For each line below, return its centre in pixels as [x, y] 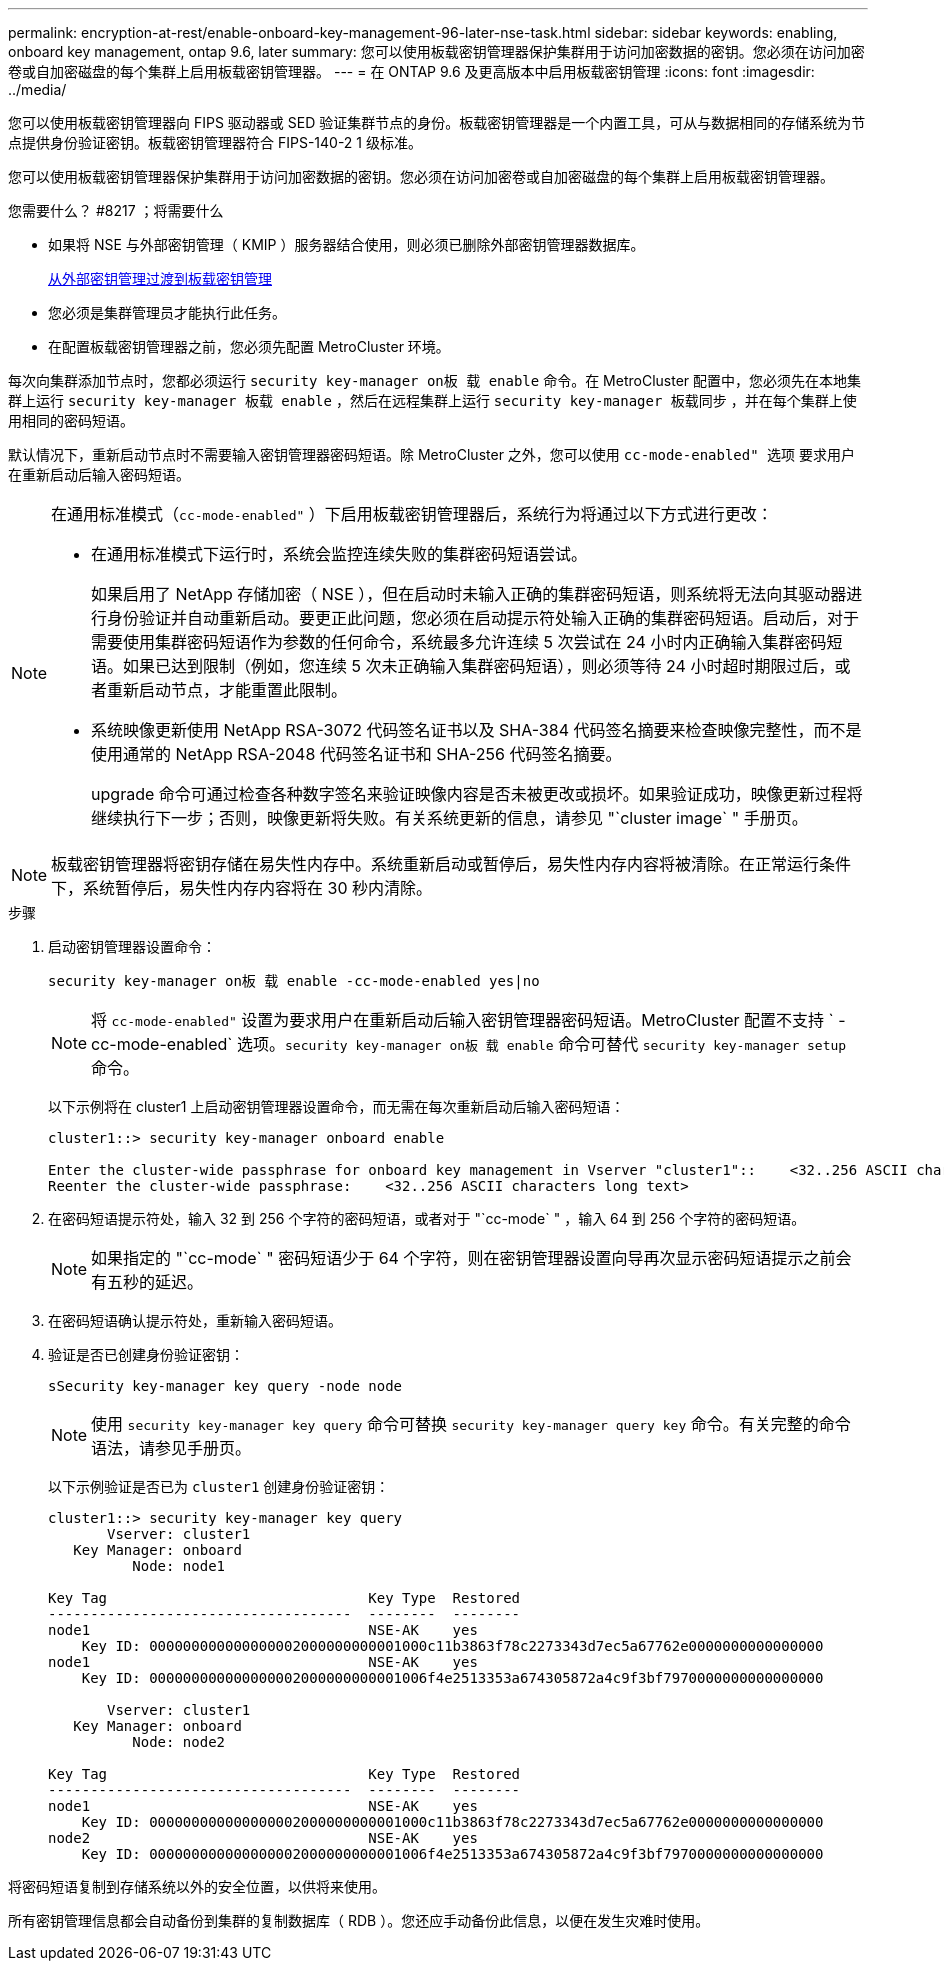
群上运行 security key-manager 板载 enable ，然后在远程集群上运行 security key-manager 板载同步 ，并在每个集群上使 [432, 400]
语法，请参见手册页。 [171, 1448]
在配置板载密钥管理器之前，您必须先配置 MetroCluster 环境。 [249, 346]
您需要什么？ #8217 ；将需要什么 [116, 210]
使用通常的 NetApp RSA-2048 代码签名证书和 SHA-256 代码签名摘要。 [356, 754]
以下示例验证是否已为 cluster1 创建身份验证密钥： [219, 1486]
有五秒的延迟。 [147, 1282]
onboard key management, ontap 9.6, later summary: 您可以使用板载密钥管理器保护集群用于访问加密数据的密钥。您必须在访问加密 [436, 51]
